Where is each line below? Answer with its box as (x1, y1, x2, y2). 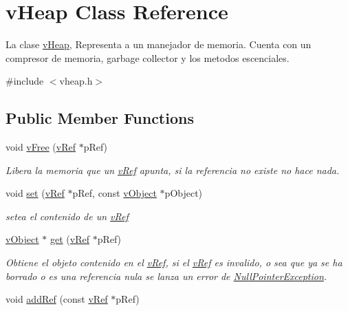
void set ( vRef (6, 186, 65, 200)
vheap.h (59, 74, 93, 88)
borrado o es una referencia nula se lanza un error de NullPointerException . (6, 268, 327, 283)
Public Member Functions (6, 107, 194, 129)
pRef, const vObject (72, 186, 157, 200)
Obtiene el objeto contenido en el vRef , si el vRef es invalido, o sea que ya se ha (6, 255, 342, 270)
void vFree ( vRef (6, 140, 76, 154)
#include (6, 74, 44, 88)
